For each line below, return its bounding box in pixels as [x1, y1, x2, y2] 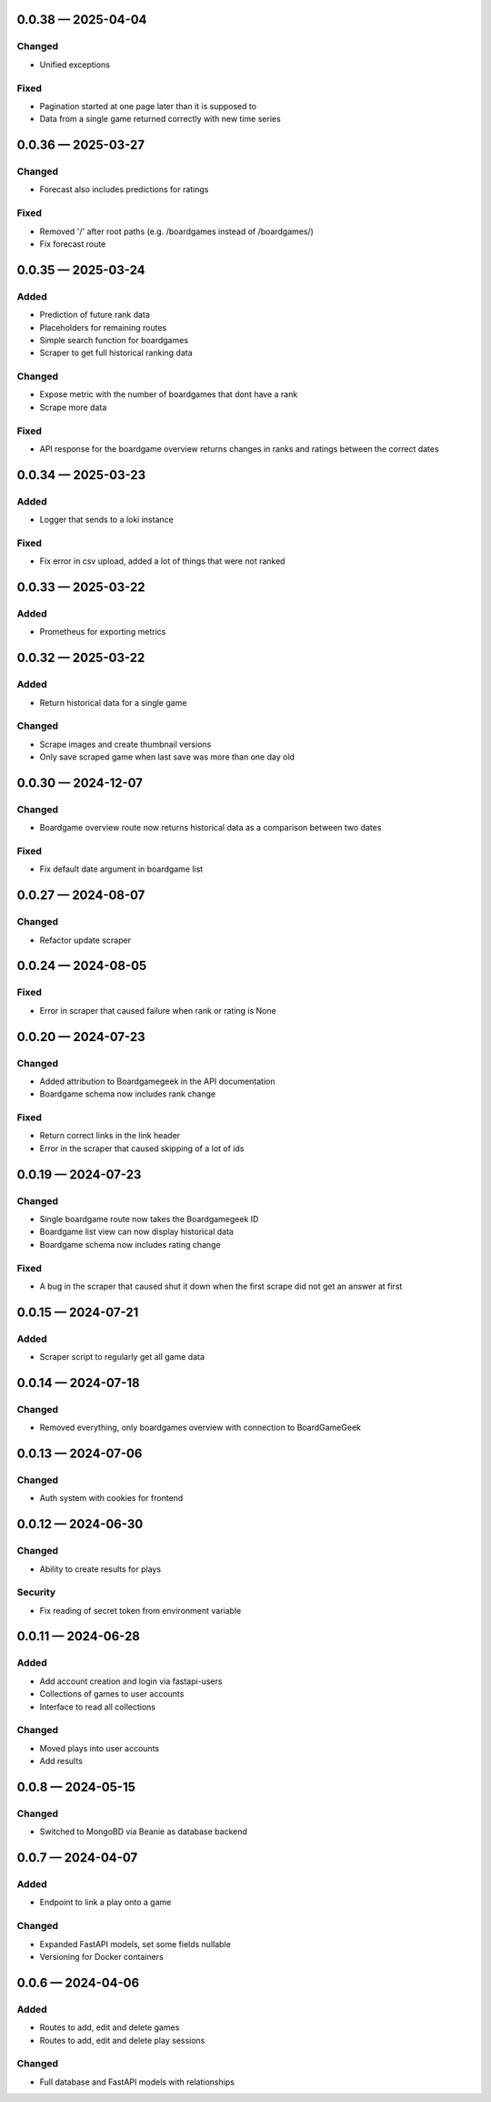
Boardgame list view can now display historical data [39, 1226, 234, 1238]
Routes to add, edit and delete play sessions [39, 2035, 205, 2046]
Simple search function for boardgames [39, 334, 189, 345]
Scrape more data [39, 402, 107, 413]
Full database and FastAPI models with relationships [39, 2076, 235, 2087]
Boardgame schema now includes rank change [39, 1088, 216, 1099]
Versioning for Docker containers [39, 1951, 164, 1962]
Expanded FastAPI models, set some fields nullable [39, 1938, 231, 1949]
